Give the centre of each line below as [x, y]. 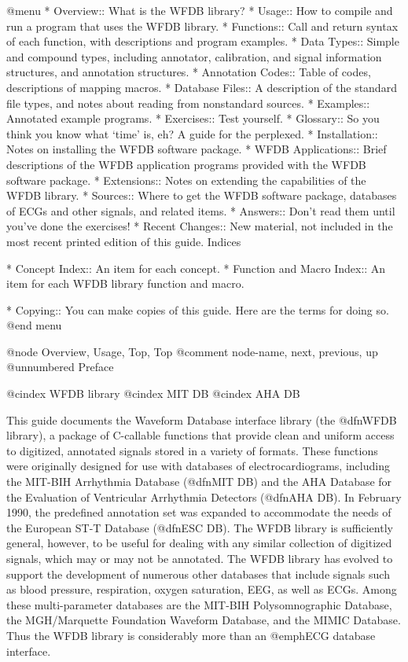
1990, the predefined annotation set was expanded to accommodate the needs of [199, 512]
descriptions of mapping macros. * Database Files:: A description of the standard [202, 87]
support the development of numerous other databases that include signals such [198, 574]
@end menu [34, 325]
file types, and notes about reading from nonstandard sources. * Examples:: [188, 103]
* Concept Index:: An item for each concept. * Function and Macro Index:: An [196, 268]
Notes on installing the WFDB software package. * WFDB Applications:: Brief [197, 149]
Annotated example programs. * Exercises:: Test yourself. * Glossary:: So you [193, 118]
